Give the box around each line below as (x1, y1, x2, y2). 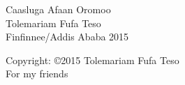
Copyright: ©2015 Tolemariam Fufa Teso (6, 52, 179, 67)
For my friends (6, 66, 68, 81)
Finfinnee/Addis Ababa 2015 (6, 29, 129, 44)
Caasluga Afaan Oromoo (6, 2, 111, 16)
